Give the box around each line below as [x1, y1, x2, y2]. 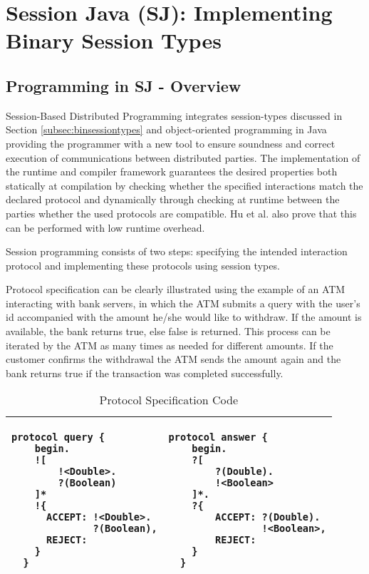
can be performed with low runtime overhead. [6, 220, 205, 235]
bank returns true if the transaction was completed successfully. [6, 365, 284, 380]
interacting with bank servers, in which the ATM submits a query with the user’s [6, 295, 360, 310]
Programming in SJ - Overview [6, 74, 241, 96]
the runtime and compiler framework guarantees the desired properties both [6, 164, 338, 179]
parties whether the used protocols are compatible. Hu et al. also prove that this [6, 205, 357, 220]
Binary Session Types [6, 26, 222, 55]
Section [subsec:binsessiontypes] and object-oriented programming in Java [6, 122, 327, 137]
